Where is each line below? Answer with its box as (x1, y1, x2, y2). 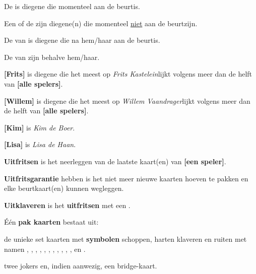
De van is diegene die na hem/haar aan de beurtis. (4, 35, 160, 45)
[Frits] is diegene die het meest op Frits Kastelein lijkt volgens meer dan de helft (4, 68, 252, 79)
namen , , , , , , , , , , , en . (4, 243, 86, 254)
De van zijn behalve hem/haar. (4, 51, 100, 62)
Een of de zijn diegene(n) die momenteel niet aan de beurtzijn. (4, 18, 198, 28)
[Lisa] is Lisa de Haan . (4, 139, 76, 150)
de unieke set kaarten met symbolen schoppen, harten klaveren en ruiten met (4, 233, 247, 244)
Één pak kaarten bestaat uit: (4, 217, 99, 227)
